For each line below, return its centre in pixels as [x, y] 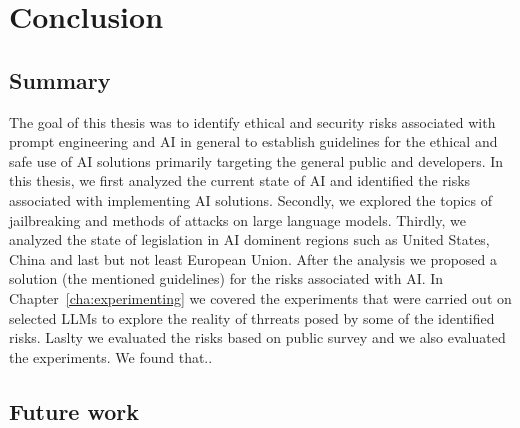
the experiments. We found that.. [111, 356]
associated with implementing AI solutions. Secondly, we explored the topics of [251, 199]
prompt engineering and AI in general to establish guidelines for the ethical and [253, 141]
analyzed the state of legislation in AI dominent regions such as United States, [249, 239]
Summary [60, 79]
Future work [74, 410]
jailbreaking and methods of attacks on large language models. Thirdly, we [237, 219]
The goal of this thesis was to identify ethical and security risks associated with [252, 121]
